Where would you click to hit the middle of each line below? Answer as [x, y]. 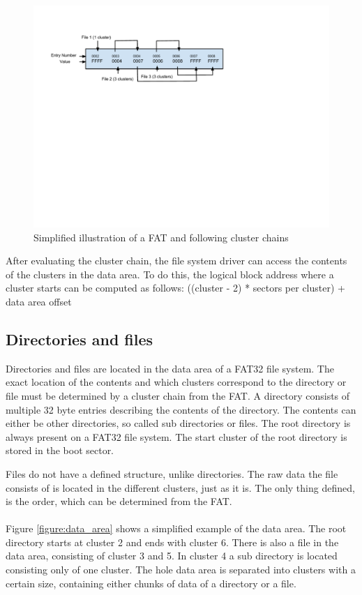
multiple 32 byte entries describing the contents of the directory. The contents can [181, 409]
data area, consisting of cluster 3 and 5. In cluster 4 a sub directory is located [172, 556]
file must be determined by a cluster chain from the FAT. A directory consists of [178, 395]
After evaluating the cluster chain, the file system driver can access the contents [176, 261]
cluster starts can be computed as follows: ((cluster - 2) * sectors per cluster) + [175, 288]
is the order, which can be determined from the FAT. [119, 501]
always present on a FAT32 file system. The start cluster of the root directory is [176, 436]
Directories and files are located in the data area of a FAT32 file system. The [170, 368]
